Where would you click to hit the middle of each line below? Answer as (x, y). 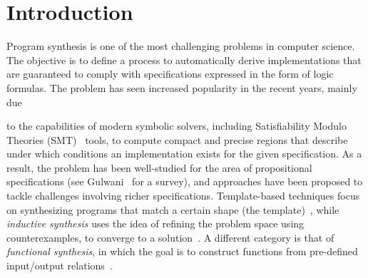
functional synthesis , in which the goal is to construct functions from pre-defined (182, 251)
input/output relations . (60, 266)
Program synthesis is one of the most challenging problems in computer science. (181, 46)
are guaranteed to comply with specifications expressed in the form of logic (170, 74)
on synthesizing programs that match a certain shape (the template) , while (173, 209)
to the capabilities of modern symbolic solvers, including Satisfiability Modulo (177, 126)
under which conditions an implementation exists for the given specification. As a (184, 154)
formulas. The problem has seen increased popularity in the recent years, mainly (182, 87)
